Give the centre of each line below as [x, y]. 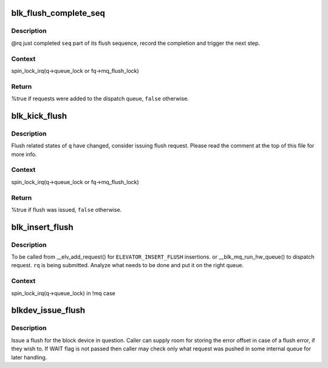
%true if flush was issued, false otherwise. [67, 210]
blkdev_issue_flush [48, 311]
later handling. [29, 357]
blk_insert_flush [43, 227]
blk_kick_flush [39, 116]
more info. [24, 154]
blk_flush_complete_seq [58, 13]
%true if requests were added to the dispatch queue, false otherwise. [100, 99]
